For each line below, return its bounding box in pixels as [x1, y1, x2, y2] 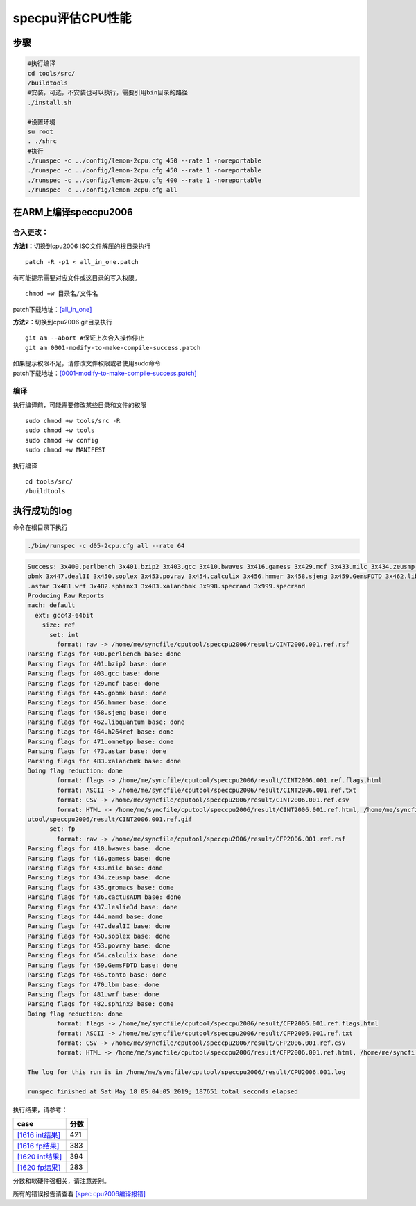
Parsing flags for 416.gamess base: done [27, 854, 171, 862]
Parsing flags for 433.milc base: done [27, 864, 163, 872]
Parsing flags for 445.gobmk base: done [27, 688, 166, 697]
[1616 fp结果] [17, 1141, 60, 1151]
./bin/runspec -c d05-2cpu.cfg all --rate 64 [27, 542, 185, 550]
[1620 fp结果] [17, 1163, 61, 1173]
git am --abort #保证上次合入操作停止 [25, 334, 145, 342]
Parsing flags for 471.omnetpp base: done [27, 737, 174, 745]
